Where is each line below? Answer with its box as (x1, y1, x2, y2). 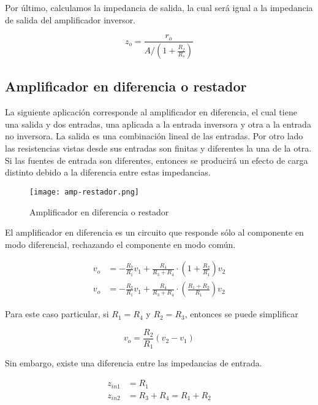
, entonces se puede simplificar (184, 307, 298, 320)
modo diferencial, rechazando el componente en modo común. (5, 237, 236, 250)
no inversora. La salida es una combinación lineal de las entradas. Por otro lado (5, 129, 303, 142)
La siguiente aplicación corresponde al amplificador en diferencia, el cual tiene (5, 106, 297, 118)
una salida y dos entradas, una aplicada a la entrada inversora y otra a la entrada (5, 117, 311, 130)
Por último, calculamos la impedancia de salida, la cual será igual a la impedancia (5, 1, 313, 13)
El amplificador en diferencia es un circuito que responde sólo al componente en (5, 226, 304, 239)
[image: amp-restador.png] (29, 187, 139, 196)
